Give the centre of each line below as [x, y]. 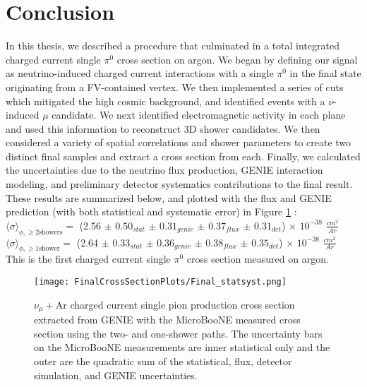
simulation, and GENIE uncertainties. [116, 375]
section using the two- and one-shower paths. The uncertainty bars [178, 333]
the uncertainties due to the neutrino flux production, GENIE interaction [164, 170]
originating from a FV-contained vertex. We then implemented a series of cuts [175, 87]
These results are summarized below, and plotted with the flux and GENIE [169, 197]
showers [51, 232]
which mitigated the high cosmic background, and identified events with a [166, 101]
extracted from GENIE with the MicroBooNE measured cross [167, 320]
